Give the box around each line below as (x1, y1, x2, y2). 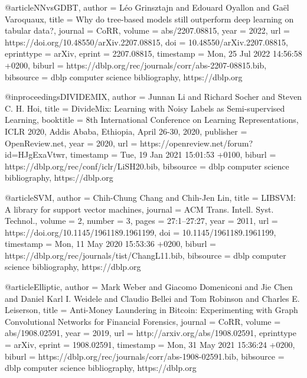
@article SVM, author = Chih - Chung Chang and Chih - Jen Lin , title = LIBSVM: (5, 191, 296, 203)
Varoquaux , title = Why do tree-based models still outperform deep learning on (5, 12, 294, 25)
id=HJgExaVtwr (5, 148, 66, 161)
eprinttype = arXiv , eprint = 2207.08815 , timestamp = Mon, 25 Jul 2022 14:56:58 (5, 47, 302, 60)
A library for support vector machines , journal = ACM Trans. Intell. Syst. (5, 203, 274, 215)
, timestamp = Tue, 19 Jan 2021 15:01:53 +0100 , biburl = (65, 148, 276, 161)
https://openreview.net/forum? (139, 136, 253, 149)
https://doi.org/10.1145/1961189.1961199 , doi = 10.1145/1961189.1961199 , (5, 226, 276, 238)
